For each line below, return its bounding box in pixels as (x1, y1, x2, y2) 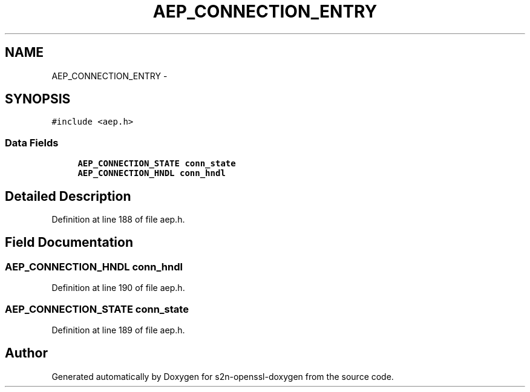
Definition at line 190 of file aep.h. (51, 283, 185, 293)
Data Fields (5, 136, 59, 149)
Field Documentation (5, 235, 133, 250)
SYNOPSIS (5, 91, 71, 107)
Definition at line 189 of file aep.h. (51, 325, 185, 335)
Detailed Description (5, 188, 131, 204)
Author (5, 345, 48, 361)
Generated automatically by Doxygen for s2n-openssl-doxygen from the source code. (51, 371, 394, 382)
